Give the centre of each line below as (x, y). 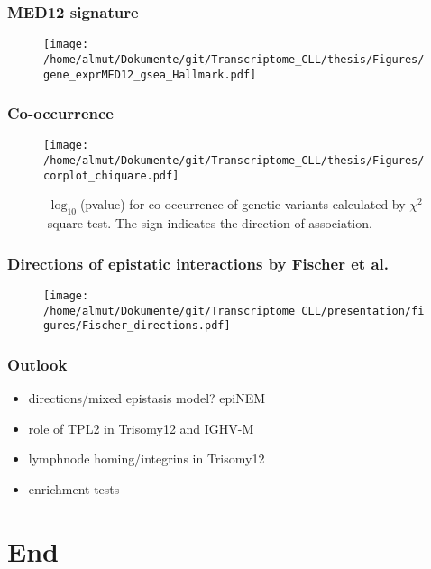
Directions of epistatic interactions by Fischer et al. (198, 263)
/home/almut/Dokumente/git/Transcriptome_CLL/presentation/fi (234, 311)
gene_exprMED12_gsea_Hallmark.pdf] (150, 74)
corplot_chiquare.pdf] (111, 175)
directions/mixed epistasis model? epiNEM (147, 398)
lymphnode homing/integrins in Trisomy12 (147, 459)
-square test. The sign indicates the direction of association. (208, 223)
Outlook (37, 364)
